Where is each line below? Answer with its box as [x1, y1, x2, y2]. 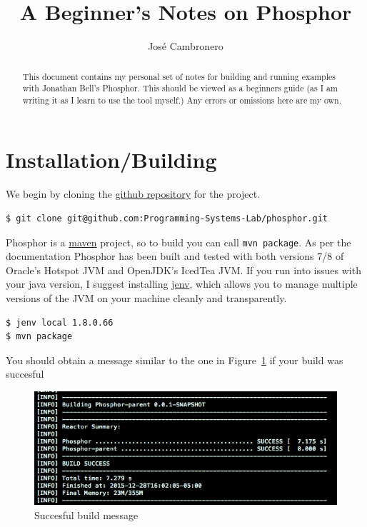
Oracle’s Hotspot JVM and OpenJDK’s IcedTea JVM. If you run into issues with [6, 262, 361, 277]
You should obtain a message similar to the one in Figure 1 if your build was [6, 352, 343, 367]
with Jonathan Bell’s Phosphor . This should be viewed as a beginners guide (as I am [22, 82, 338, 94]
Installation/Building [6, 145, 217, 174]
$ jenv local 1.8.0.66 [6, 317, 114, 328]
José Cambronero [148, 39, 223, 54]
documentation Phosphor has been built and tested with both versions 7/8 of [6, 249, 344, 263]
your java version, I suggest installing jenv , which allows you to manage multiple [6, 276, 358, 291]
